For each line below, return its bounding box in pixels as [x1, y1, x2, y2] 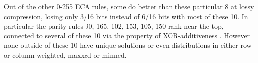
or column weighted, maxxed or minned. [4, 49, 127, 60]
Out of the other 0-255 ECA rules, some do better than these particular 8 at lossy [4, 1, 254, 11]
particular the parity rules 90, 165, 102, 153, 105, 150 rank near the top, [4, 21, 224, 31]
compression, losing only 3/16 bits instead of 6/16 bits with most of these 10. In [4, 11, 248, 21]
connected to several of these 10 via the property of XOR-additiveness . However [4, 30, 250, 40]
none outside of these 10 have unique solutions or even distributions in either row [4, 40, 252, 50]
